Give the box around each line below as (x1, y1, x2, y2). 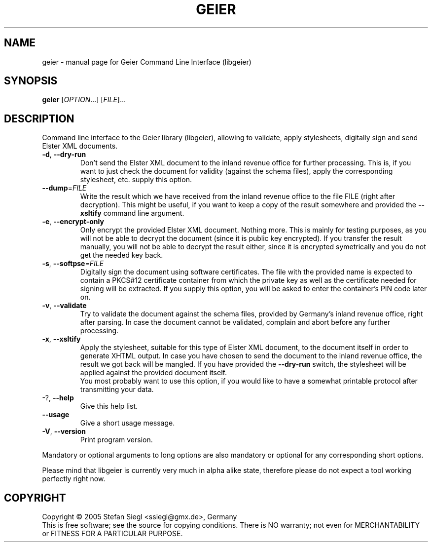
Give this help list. (80, 402, 138, 411)
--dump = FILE (42, 184, 87, 193)
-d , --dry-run (42, 150, 86, 159)
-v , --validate (42, 301, 87, 310)
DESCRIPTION (4, 112, 74, 125)
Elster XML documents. (42, 142, 118, 151)
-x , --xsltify (42, 335, 81, 344)
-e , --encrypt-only (42, 217, 104, 226)
